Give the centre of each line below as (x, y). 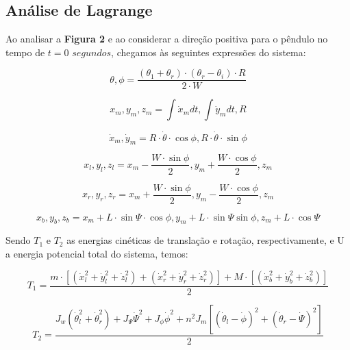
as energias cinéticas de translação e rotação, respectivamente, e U (205, 240)
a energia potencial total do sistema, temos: (97, 253)
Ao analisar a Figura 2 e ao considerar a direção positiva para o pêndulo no (167, 39)
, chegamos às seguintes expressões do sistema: (209, 52)
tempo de (25, 52)
